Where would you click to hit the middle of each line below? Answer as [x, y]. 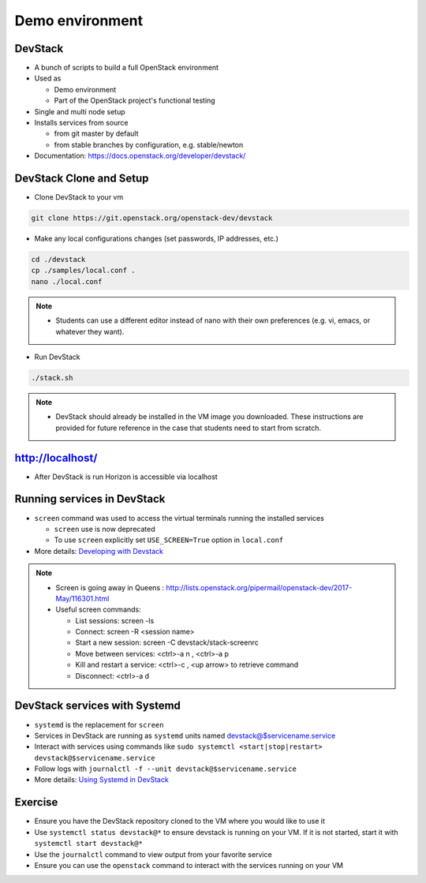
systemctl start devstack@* [89, 844]
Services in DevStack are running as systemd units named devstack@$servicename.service [185, 735]
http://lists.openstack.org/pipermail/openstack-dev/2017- [259, 587]
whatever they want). [90, 331]
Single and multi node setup [80, 111]
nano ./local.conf [67, 281]
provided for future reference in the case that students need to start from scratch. [188, 428]
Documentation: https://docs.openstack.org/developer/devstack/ [140, 156]
